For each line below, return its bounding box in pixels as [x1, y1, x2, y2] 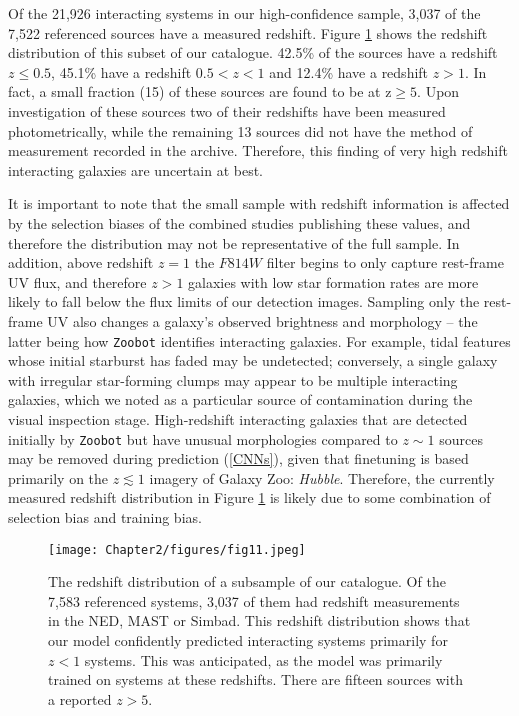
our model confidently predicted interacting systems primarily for [48, 630, 448, 650]
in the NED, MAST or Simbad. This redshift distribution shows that [48, 610, 471, 631]
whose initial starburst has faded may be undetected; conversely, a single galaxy [8, 350, 498, 371]
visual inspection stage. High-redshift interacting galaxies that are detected [8, 408, 468, 429]
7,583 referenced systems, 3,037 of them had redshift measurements [48, 590, 460, 611]
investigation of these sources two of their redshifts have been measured [8, 100, 446, 121]
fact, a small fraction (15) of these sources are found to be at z [8, 81, 392, 102]
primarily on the [8, 467, 109, 488]
